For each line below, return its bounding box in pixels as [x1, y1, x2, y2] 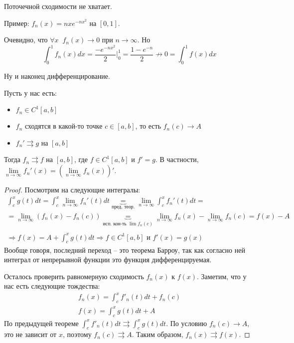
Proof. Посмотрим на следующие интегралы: [4, 184, 141, 195]
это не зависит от [4, 329, 57, 340]
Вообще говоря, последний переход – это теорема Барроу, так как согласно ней [4, 244, 245, 255]
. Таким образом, [132, 329, 183, 340]
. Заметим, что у [197, 271, 247, 281]
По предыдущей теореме [4, 318, 79, 328]
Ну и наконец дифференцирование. [4, 71, 110, 81]
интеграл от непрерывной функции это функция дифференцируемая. [4, 254, 212, 265]
